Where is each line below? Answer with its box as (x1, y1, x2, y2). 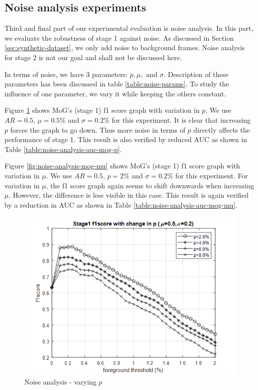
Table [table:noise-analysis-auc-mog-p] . (4, 144, 122, 154)
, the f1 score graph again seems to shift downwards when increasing (46, 180, 255, 190)
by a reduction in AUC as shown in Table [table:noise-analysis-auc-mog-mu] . (4, 199, 238, 210)
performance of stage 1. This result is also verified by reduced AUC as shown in (4, 134, 247, 145)
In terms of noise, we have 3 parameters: (4, 69, 128, 79)
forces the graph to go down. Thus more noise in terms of (10, 124, 185, 135)
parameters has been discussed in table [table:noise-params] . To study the (4, 78, 229, 89)
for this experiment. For (175, 170, 248, 180)
